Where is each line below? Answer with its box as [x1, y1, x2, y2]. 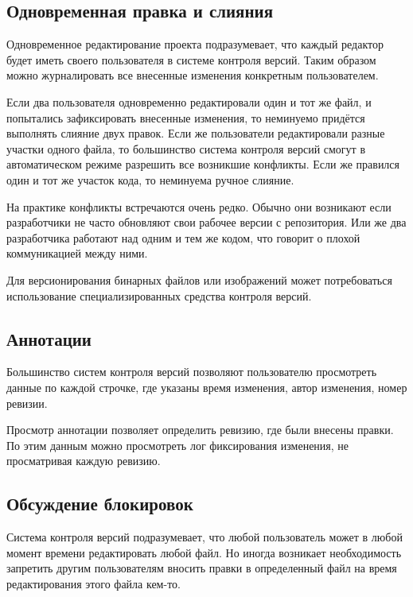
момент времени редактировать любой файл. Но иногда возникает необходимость [6, 544, 402, 560]
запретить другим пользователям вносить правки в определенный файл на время [6, 560, 397, 576]
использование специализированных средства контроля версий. [6, 287, 312, 304]
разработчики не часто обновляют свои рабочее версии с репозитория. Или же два [6, 214, 407, 231]
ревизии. [6, 394, 48, 411]
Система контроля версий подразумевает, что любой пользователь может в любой [6, 529, 403, 545]
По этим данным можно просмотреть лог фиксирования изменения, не [6, 436, 349, 453]
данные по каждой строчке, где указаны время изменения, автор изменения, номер [6, 378, 407, 395]
